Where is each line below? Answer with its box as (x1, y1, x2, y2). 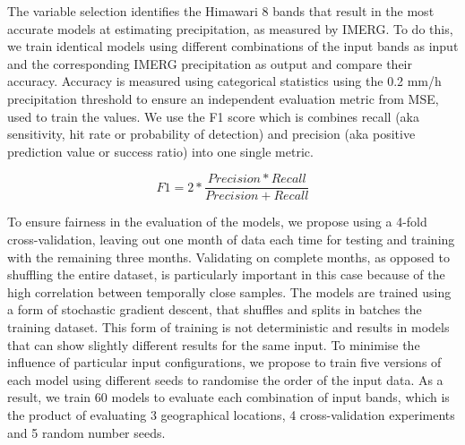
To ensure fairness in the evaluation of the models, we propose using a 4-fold (7, 212, 427, 231)
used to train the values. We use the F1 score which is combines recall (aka (7, 107, 419, 125)
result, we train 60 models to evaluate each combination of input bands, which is (7, 388, 450, 406)
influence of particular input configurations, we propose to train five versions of (7, 353, 442, 372)
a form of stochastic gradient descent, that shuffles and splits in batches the (7, 300, 422, 319)
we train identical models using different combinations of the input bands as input (7, 37, 459, 56)
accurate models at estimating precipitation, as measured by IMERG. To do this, (7, 19, 453, 38)
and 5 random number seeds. (7, 423, 166, 441)
